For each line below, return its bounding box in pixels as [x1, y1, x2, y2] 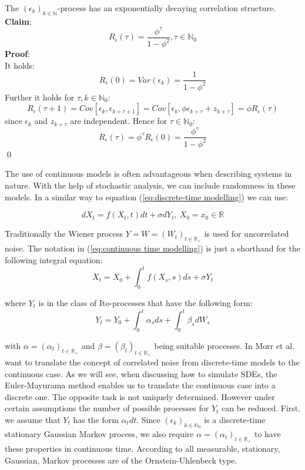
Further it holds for [5, 90, 75, 103]
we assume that [5, 413, 61, 425]
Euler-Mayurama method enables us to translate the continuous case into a [5, 379, 276, 391]
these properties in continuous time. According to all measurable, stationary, [5, 442, 280, 455]
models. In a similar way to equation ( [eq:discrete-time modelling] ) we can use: [5, 190, 289, 203]
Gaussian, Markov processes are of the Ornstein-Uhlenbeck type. [5, 454, 237, 466]
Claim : [5, 15, 32, 27]
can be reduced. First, [222, 402, 301, 414]
